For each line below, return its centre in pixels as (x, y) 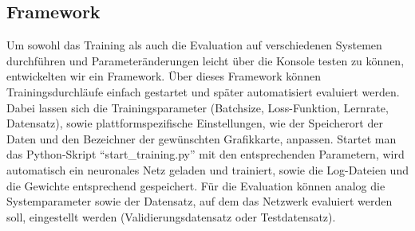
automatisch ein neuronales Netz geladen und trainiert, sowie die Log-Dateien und (207, 169)
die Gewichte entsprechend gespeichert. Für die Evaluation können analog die (196, 185)
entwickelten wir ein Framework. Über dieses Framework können (164, 76)
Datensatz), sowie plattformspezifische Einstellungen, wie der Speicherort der (195, 123)
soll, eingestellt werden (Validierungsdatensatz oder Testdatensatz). (171, 216)
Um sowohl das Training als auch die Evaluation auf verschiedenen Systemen (194, 45)
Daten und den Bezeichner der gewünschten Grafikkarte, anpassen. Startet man (202, 138)
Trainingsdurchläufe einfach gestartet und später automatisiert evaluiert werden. (203, 91)
